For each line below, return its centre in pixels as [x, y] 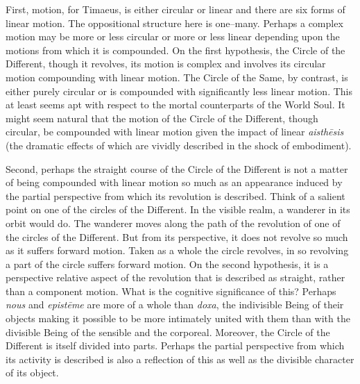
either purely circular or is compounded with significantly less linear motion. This [179, 91]
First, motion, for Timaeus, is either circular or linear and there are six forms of [175, 9]
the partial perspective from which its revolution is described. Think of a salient [175, 195]
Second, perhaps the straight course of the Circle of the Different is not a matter [177, 168]
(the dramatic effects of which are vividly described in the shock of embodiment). [179, 145]
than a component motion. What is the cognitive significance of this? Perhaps [171, 291]
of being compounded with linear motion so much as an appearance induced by [174, 182]
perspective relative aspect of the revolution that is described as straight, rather [175, 277]
